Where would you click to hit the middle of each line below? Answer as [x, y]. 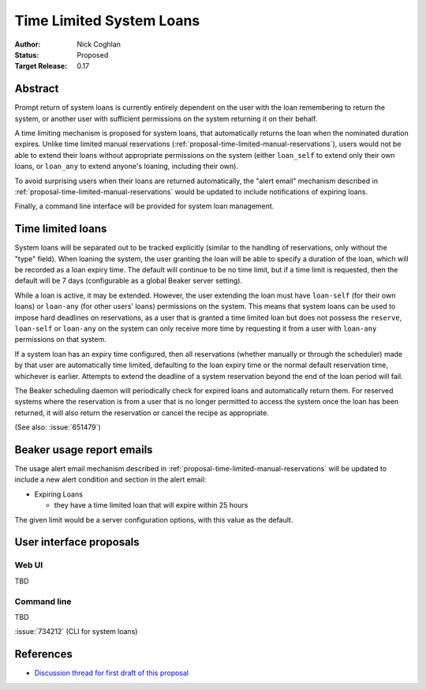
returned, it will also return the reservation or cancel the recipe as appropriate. [142, 412]
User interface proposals [77, 542]
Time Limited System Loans [107, 21]
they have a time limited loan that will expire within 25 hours [151, 505]
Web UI [29, 565]
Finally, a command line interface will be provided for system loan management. [144, 206]
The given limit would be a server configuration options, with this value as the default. [154, 519]
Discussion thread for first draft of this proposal [112, 673]
